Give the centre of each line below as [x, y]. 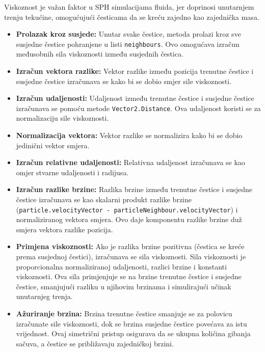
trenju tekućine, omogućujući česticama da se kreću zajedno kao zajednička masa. [132, 17]
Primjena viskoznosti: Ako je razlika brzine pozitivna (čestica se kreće [130, 246]
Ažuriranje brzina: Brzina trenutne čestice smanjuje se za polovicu [124, 314]
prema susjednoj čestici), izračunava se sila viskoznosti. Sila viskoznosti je [131, 256]
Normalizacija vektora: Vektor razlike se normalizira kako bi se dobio [129, 135]
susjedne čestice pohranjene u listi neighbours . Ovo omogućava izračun [128, 44]
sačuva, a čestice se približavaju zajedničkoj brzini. [95, 343]
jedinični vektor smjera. [53, 145]
